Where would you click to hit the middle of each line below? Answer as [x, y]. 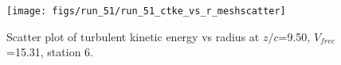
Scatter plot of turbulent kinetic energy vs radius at [133, 36]
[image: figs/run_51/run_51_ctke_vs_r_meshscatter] [146, 11]
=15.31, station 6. [50, 52]
